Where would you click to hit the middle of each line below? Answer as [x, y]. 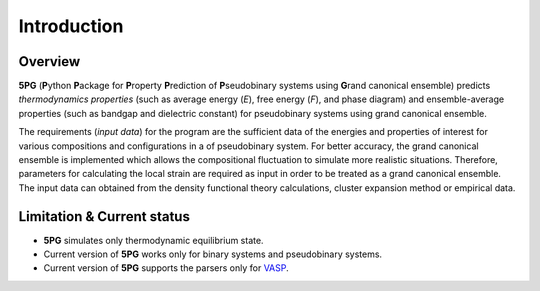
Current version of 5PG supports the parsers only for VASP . [166, 268]
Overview [49, 61]
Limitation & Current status [104, 216]
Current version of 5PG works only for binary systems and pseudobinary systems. [213, 254]
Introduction [71, 26]
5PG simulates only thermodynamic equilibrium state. [153, 240]
